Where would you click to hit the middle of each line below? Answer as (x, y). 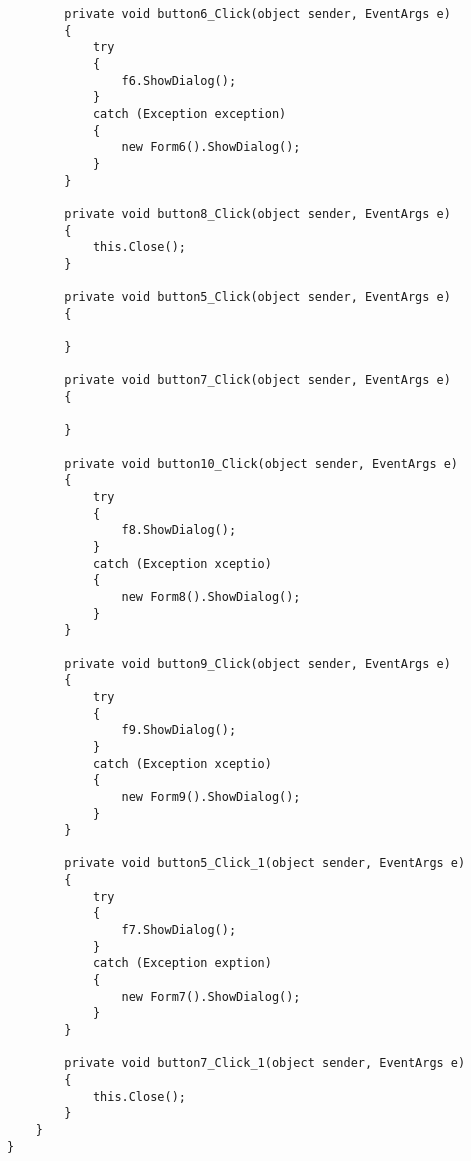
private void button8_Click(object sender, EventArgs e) (257, 213)
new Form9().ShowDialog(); (211, 796)
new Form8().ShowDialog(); (211, 596)
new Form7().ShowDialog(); (211, 996)
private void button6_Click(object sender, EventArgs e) (257, 14)
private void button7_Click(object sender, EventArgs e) (257, 380)
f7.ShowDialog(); (179, 930)
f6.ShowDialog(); (179, 80)
